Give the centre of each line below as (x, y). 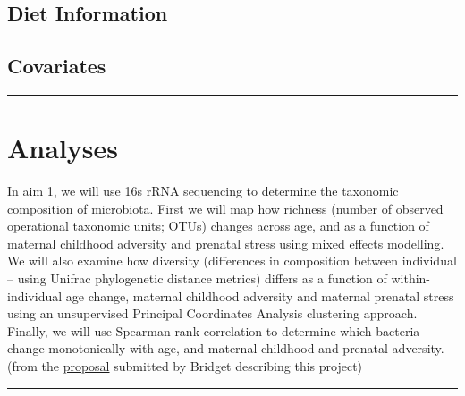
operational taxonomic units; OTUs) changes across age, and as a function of (218, 226)
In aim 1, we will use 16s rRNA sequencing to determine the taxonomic (203, 191)
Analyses (63, 148)
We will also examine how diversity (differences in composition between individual (232, 261)
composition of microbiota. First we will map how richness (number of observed (225, 208)
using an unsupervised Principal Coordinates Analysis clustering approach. (212, 313)
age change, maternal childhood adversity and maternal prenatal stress (260, 295)
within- (411, 278)
